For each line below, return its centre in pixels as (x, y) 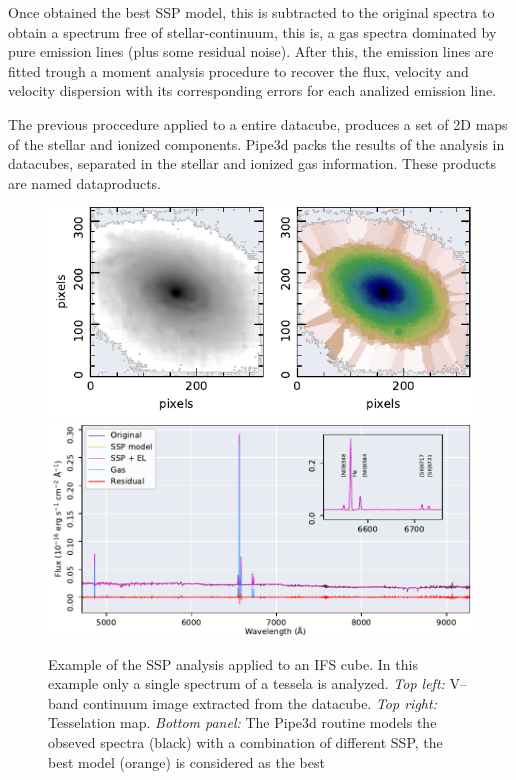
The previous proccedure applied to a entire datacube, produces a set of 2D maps (258, 123)
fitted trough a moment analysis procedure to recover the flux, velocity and (238, 70)
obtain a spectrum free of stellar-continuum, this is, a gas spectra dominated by (252, 31)
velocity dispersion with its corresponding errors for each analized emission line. (252, 90)
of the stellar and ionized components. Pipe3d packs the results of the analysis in (256, 143)
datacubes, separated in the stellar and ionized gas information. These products (252, 163)
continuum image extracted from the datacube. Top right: (260, 702)
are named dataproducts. (85, 182)
